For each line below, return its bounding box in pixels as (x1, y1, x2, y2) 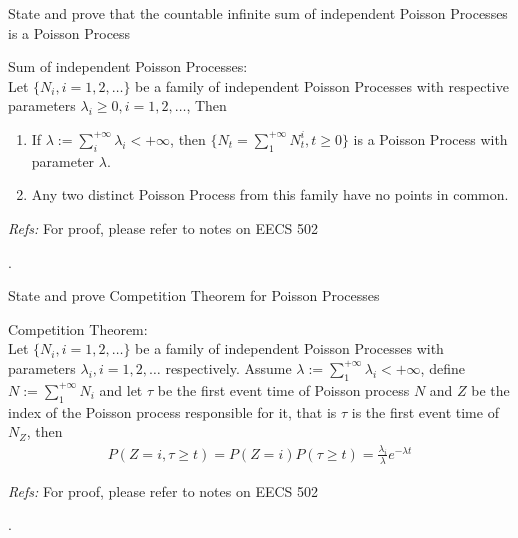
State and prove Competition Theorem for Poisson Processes (8, 285, 380, 306)
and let (99, 379, 143, 400)
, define (420, 357, 465, 378)
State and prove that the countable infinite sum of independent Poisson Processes (8, 3, 508, 23)
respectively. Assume (165, 357, 292, 378)
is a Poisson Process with (353, 128, 508, 149)
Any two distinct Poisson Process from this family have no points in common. (31, 184, 509, 205)
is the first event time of (351, 401, 499, 422)
